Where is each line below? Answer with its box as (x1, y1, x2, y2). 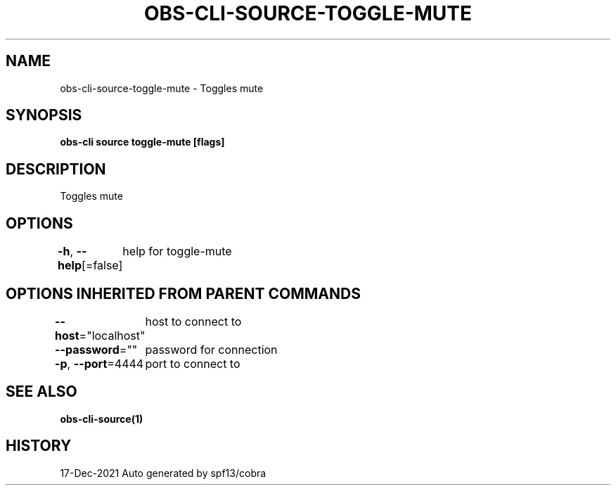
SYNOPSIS (6, 106, 82, 125)
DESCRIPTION (6, 160, 106, 178)
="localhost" (79, 328, 146, 343)
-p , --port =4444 (55, 356, 144, 371)
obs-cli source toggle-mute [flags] (60, 136, 225, 148)
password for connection (145, 342, 278, 357)
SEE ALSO (6, 383, 77, 401)
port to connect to (145, 356, 240, 371)
